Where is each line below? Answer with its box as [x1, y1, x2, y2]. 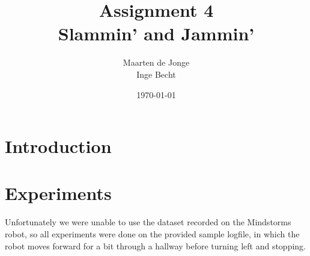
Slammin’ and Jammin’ [58, 21, 255, 46]
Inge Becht [136, 67, 176, 80]
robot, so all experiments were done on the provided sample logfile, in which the [5, 228, 300, 240]
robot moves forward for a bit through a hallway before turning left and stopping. [5, 239, 306, 252]
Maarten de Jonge [123, 56, 190, 69]
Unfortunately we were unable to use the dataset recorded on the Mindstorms [5, 216, 291, 228]
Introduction [5, 134, 112, 158]
